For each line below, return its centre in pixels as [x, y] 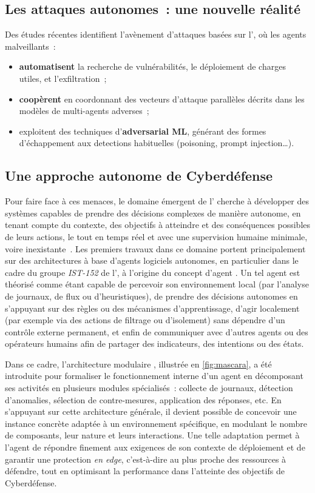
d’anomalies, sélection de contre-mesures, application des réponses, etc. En [143, 399]
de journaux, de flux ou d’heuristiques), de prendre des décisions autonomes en [151, 296]
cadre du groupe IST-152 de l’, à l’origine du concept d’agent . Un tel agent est [153, 272]
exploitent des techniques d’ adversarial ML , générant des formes [143, 131]
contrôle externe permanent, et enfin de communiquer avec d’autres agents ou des [157, 331]
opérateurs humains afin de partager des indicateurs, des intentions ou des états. [154, 344]
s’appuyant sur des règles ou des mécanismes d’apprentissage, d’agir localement [152, 308]
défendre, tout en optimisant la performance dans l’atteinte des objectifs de [145, 471]
